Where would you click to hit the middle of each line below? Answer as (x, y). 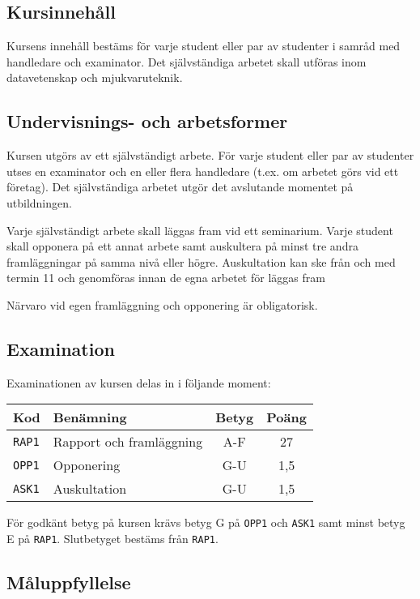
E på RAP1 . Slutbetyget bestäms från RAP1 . (112, 538)
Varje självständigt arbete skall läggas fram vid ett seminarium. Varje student (200, 230)
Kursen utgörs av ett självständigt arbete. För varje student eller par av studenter (210, 155)
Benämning (90, 417)
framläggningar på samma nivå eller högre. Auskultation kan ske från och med (201, 261)
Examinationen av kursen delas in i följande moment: (139, 382)
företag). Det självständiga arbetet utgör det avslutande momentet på (180, 187)
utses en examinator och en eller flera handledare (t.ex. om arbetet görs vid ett (203, 171)
